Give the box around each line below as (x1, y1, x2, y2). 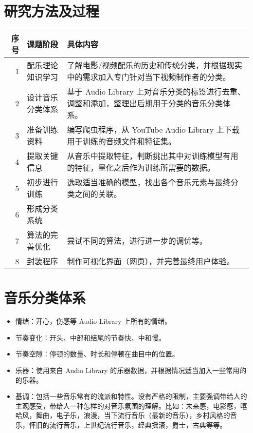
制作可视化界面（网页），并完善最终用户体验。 (67, 256, 235, 267)
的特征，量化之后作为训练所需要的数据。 (67, 162, 215, 174)
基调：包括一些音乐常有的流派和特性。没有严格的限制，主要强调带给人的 (15, 391, 247, 401)
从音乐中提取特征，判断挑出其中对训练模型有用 (67, 150, 238, 162)
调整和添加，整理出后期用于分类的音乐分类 (67, 98, 223, 109)
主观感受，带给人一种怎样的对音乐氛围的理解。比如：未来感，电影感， (15, 400, 240, 411)
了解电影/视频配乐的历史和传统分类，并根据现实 (67, 59, 242, 71)
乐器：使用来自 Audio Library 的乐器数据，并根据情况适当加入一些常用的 (15, 365, 247, 375)
